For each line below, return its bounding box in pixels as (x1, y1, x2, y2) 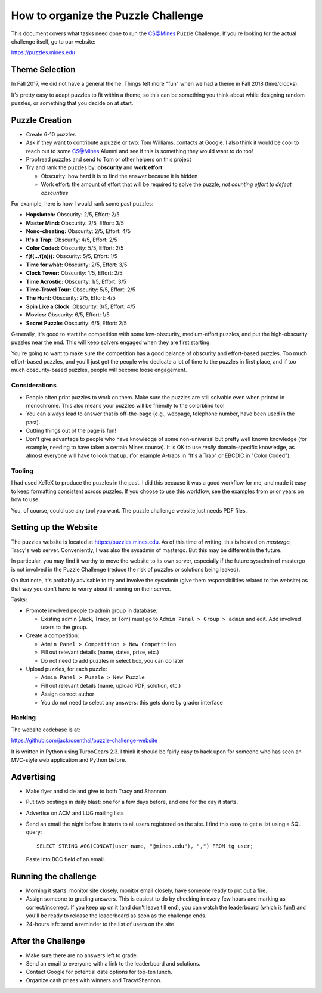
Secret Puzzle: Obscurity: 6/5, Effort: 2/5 (26, 319, 128, 327)
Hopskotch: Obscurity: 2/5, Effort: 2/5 (26, 211, 120, 218)
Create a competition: (26, 632, 79, 639)
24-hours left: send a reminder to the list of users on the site (26, 920, 174, 927)
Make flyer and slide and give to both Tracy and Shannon (26, 787, 166, 795)
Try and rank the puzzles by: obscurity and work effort (26, 164, 163, 171)
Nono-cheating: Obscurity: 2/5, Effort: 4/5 (26, 228, 131, 235)
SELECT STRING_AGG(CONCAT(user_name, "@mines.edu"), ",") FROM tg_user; (36, 842, 253, 849)
